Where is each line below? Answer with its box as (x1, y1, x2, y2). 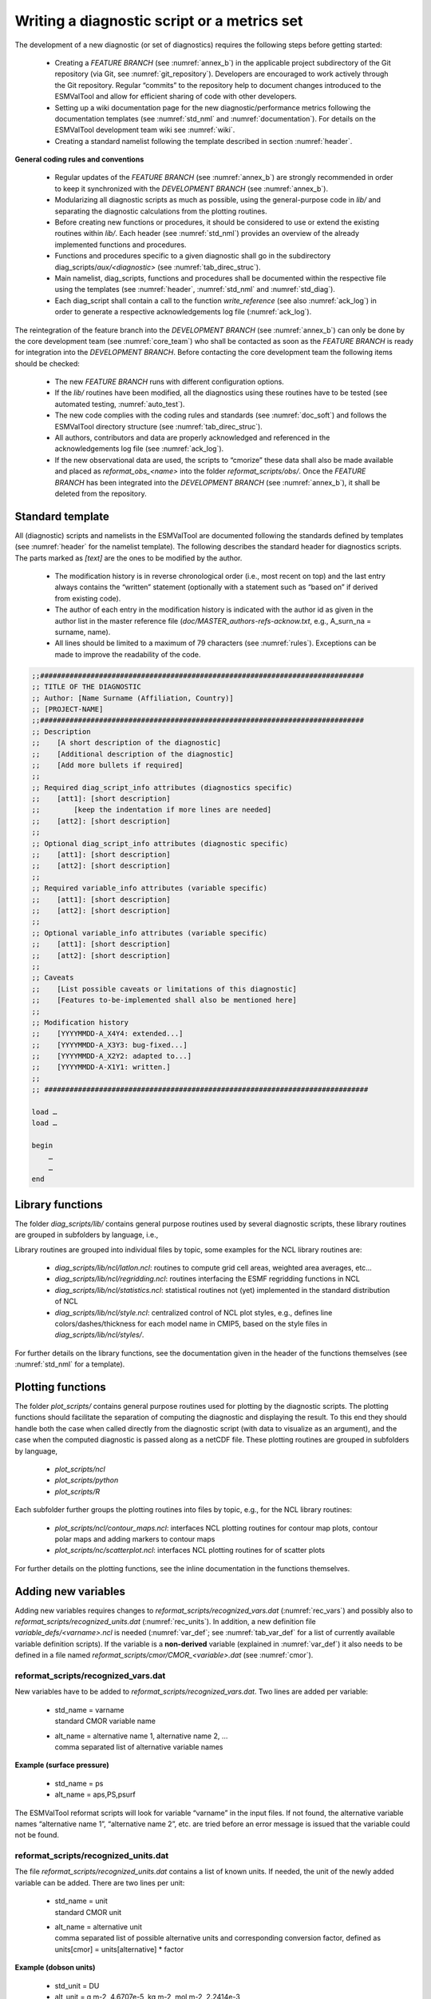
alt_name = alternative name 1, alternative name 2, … (54, 1731, 228, 1741)
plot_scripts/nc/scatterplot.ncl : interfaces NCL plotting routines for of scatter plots (54, 1546, 326, 1555)
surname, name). (54, 628, 111, 637)
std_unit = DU (54, 1981, 100, 1990)
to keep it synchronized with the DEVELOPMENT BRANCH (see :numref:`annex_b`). (54, 184, 329, 194)
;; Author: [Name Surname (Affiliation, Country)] (31, 693, 235, 703)
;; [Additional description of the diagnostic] (31, 749, 235, 759)
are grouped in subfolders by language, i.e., (14, 1230, 159, 1239)
